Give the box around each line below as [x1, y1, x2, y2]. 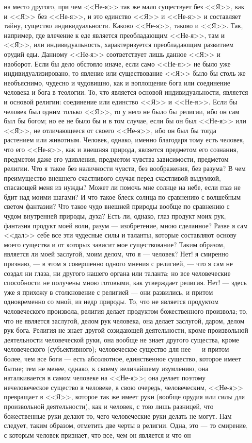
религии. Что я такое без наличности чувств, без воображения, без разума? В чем [4, 163, 246, 173]
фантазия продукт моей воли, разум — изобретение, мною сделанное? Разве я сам [4, 220, 248, 230]
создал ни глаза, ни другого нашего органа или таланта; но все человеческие [4, 268, 231, 278]
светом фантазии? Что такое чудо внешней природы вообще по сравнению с [4, 201, 230, 211]
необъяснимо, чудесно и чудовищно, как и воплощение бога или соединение [4, 77, 230, 87]
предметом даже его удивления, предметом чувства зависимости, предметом [4, 153, 229, 164]
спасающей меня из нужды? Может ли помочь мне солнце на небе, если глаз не [4, 182, 241, 192]
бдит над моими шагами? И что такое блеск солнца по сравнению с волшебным [4, 191, 241, 202]
